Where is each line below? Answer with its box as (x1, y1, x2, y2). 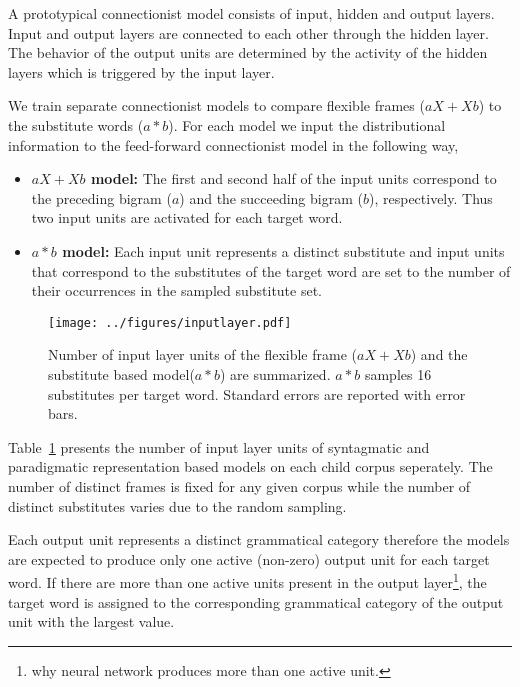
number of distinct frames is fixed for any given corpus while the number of (8, 475, 471, 496)
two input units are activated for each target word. (31, 207, 343, 228)
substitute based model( (48, 363, 195, 384)
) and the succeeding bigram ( (179, 187, 363, 208)
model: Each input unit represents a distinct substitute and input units (62, 240, 505, 261)
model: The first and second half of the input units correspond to (90, 168, 497, 189)
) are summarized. (219, 363, 331, 384)
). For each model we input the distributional (168, 114, 446, 135)
